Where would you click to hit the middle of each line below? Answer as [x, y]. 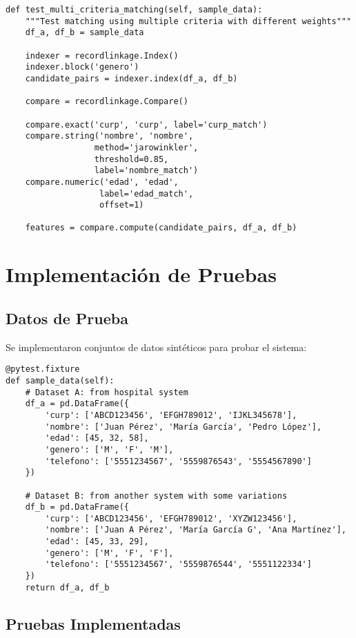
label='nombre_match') [146, 171]
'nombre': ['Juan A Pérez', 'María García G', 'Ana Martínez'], [196, 530]
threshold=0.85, [131, 159]
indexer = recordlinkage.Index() [102, 56]
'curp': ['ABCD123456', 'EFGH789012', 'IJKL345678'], [171, 415]
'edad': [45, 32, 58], [97, 438]
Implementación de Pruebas [141, 274]
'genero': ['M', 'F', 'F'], [109, 553]
